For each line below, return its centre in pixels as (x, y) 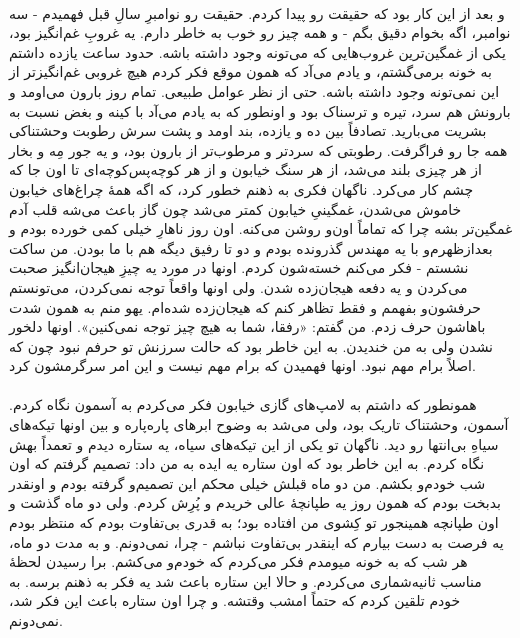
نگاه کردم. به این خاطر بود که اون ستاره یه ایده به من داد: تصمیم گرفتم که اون (247, 463)
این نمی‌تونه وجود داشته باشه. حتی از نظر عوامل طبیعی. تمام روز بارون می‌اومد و (254, 90)
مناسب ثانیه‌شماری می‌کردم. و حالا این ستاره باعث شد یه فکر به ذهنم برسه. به (245, 580)
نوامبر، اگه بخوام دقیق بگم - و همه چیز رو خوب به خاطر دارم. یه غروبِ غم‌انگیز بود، (260, 32)
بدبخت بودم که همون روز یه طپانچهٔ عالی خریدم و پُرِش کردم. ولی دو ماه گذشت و (255, 502)
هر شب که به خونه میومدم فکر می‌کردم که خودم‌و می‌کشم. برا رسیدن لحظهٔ (238, 561)
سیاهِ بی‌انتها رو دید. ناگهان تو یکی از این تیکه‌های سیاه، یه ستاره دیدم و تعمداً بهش (254, 443)
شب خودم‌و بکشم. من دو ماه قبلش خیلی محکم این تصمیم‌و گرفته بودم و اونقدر (247, 482)
